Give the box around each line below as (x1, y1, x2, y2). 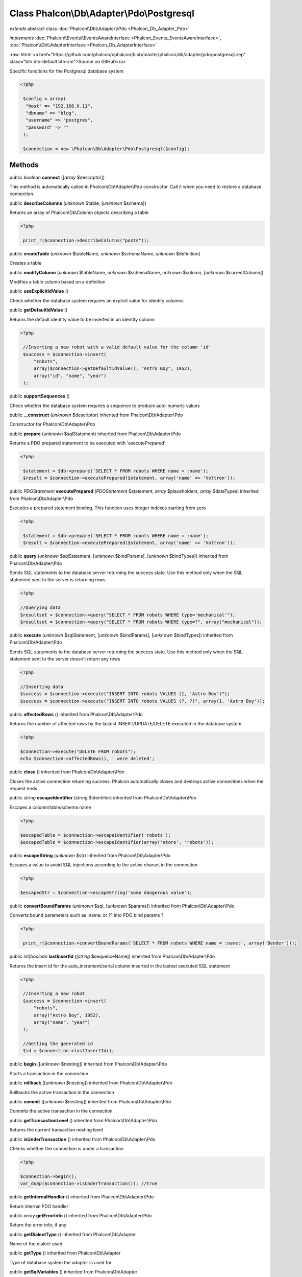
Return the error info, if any (9, 1222, 66, 1228)
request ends (9, 785, 38, 791)
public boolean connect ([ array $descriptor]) (9, 174, 105, 180)
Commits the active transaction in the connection (9, 1108, 113, 1114)
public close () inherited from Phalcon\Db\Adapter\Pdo (9, 769, 124, 775)
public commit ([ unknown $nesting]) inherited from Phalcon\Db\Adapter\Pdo (9, 1099, 171, 1105)
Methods (9, 161, 39, 170)
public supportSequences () (9, 393, 70, 399)
